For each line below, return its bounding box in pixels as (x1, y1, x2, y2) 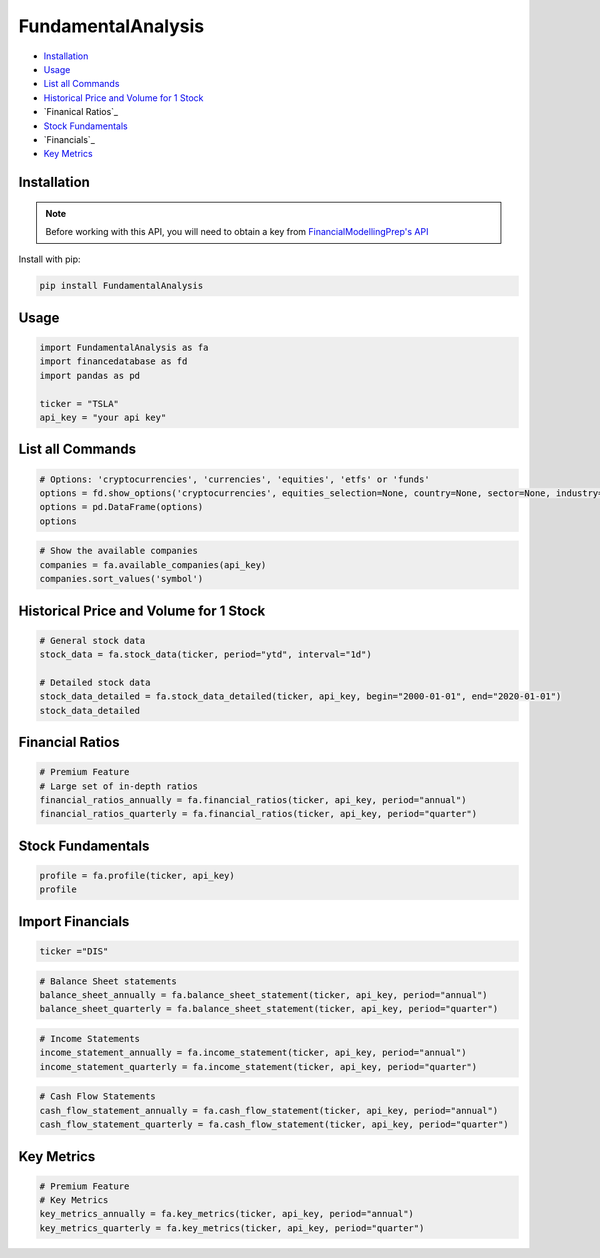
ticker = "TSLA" (39, 398, 120, 409)
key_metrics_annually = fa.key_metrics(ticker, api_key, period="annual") (39, 1208, 415, 1220)
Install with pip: (18, 253, 81, 265)
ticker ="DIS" (39, 946, 109, 957)
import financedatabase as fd (39, 356, 188, 367)
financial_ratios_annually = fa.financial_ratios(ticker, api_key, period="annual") (39, 795, 467, 806)
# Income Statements (39, 1033, 140, 1044)
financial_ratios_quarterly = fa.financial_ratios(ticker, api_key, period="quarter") (39, 808, 478, 820)
